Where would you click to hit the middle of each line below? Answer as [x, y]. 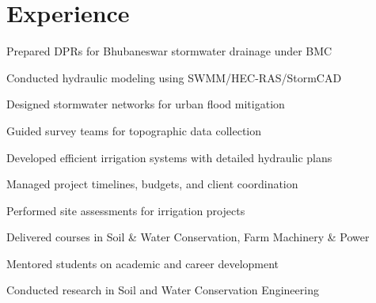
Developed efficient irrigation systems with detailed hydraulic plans [169, 157]
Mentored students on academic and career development [143, 263]
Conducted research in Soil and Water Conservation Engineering [163, 290]
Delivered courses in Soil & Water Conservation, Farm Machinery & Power [188, 237]
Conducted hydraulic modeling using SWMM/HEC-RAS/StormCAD [174, 77]
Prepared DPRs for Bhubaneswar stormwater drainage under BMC [169, 51]
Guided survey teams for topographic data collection [134, 130]
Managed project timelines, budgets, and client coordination [152, 184]
